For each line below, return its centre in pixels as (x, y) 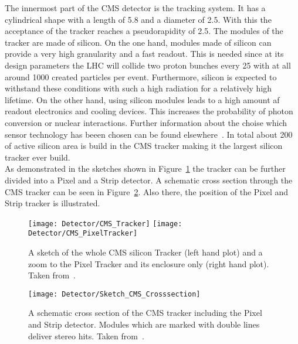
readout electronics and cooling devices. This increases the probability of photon (149, 111)
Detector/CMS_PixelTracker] (83, 234)
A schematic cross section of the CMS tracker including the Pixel (145, 313)
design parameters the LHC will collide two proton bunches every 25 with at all (148, 65)
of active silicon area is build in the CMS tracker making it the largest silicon (144, 146)
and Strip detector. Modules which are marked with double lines (144, 324)
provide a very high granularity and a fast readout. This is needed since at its (144, 54)
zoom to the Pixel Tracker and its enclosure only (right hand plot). (149, 263)
